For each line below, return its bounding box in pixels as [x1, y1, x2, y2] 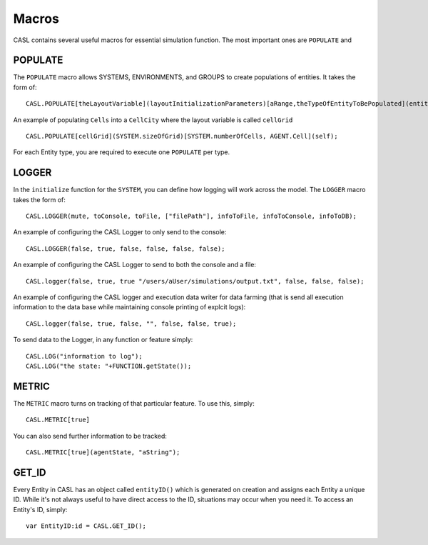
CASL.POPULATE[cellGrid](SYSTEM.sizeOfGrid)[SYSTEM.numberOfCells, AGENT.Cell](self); [26, 132, 338, 141]
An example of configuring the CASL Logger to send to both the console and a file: [13, 261, 257, 269]
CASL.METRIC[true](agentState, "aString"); [26, 449, 180, 456]
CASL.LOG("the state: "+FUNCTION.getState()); [26, 362, 192, 370]
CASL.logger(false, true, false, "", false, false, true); [26, 319, 237, 328]
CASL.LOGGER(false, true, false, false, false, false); [26, 244, 225, 253]
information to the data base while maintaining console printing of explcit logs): [13, 303, 246, 311]
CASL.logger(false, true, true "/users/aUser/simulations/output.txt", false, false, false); [26, 277, 365, 285]
